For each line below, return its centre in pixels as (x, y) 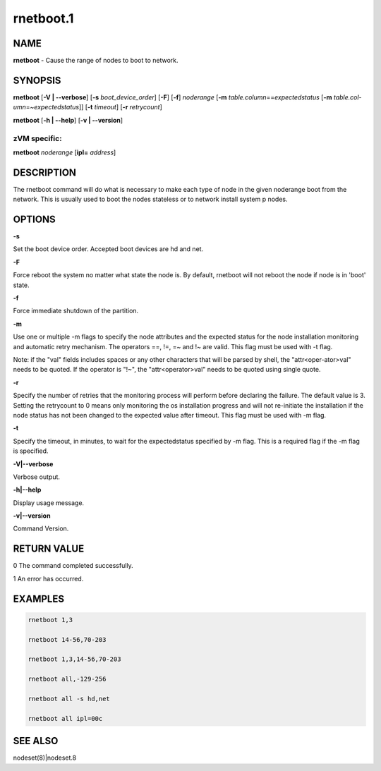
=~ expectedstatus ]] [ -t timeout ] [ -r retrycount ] (94, 107)
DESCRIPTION (45, 172)
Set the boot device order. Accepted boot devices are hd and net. (108, 249)
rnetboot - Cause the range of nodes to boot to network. (96, 61)
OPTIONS (34, 219)
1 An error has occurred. (48, 578)
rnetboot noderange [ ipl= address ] (65, 152)
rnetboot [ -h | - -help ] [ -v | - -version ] (68, 120)
